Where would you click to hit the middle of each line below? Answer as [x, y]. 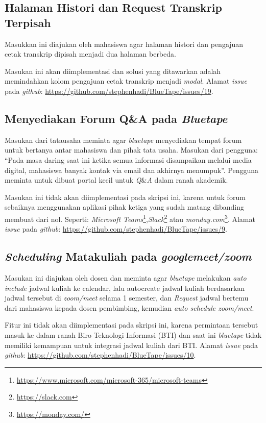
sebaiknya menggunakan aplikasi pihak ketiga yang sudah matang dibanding [124, 207]
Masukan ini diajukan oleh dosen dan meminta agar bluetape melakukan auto [126, 277]
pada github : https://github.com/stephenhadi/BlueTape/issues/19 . [109, 91]
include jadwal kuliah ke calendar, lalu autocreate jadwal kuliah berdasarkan [125, 288]
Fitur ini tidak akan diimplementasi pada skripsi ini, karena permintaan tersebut [131, 325]
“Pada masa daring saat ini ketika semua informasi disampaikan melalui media [128, 159]
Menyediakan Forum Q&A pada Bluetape [116, 118]
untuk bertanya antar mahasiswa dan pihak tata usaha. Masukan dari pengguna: [131, 150]
